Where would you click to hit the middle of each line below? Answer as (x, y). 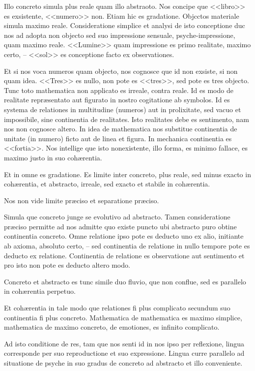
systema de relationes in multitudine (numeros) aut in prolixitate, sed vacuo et (123, 109)
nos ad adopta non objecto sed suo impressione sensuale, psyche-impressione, (120, 35)
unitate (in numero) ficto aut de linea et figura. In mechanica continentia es (118, 138)
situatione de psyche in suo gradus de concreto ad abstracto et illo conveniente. (123, 363)
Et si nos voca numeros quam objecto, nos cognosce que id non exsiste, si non (121, 71)
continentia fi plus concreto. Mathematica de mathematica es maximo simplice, (123, 317)
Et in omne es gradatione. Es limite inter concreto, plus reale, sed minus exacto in (127, 174)
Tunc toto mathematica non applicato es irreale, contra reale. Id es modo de (119, 90)
